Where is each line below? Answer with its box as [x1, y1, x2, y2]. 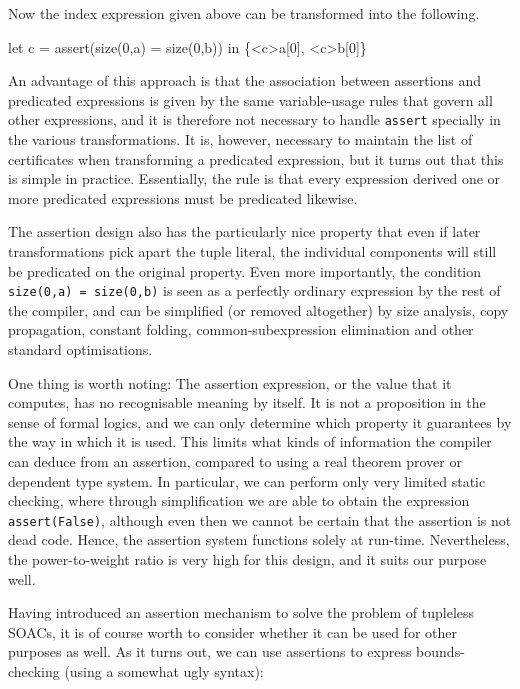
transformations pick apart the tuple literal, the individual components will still [8, 241, 497, 261]
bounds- [416, 641, 465, 662]
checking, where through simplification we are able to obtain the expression [8, 490, 470, 511]
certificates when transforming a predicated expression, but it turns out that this [8, 148, 504, 169]
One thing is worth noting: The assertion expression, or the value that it [8, 372, 452, 393]
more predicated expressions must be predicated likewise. [8, 187, 358, 208]
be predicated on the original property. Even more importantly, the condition [8, 260, 482, 281]
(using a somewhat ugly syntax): [64, 661, 264, 681]
